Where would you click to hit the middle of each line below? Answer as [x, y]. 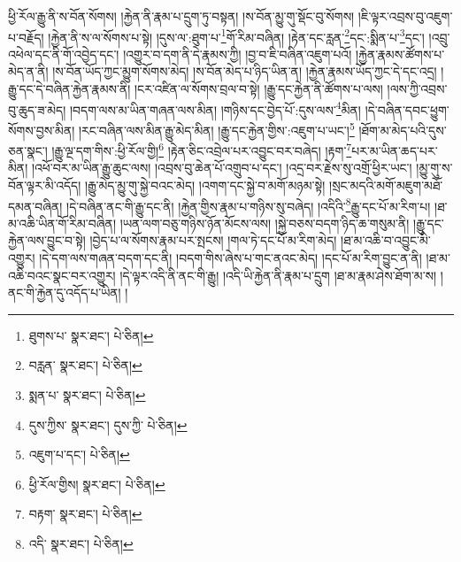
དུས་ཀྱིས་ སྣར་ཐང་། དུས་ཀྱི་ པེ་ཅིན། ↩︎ [108, 424]
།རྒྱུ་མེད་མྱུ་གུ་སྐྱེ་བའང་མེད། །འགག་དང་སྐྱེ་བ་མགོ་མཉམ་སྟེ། [205, 185]
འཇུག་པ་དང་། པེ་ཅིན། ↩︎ [79, 454]
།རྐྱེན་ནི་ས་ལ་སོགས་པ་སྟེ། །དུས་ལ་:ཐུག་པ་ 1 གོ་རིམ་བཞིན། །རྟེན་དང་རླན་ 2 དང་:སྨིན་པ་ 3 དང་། [236, 35]
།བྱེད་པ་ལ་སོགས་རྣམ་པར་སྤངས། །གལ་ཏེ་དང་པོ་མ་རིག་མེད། [213, 240]
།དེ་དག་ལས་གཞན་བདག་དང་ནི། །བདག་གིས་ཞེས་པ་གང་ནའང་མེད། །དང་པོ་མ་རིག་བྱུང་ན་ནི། [230, 258]
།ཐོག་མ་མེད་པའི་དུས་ [403, 130]
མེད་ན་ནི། [28, 71]
